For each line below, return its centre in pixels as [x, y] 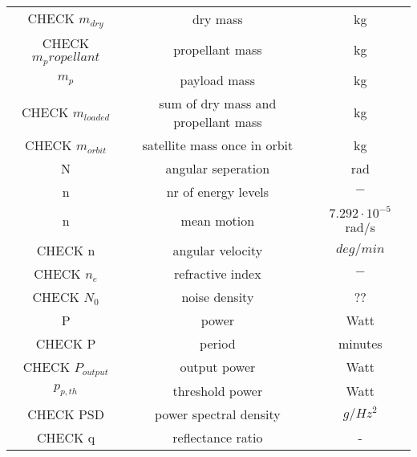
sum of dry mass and [218, 103]
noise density [218, 296]
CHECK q [66, 437]
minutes [360, 343]
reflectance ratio [218, 437]
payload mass [218, 80]
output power [218, 367]
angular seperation [218, 168]
